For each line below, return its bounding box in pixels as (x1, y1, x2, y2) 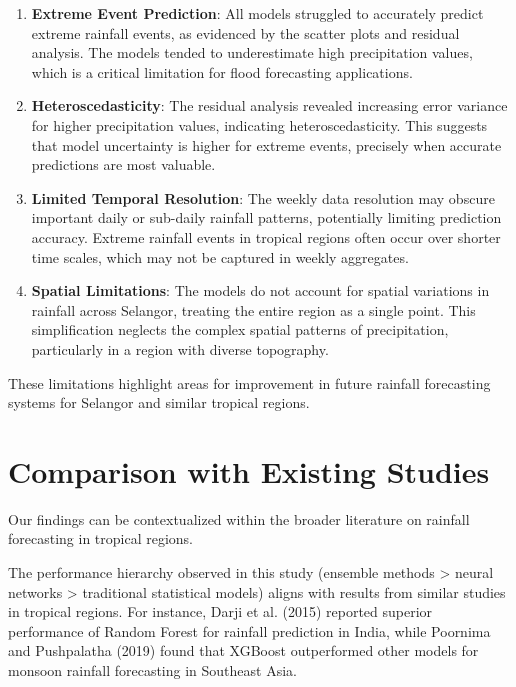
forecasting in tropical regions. (8, 528, 194, 549)
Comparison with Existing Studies (8, 450, 490, 491)
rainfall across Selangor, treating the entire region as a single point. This (31, 299, 476, 320)
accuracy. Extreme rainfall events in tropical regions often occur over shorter (31, 226, 501, 247)
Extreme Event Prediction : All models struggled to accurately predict (31, 3, 484, 23)
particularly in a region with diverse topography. (31, 338, 329, 359)
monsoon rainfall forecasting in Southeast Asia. (8, 659, 297, 680)
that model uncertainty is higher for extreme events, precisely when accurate (31, 134, 502, 155)
